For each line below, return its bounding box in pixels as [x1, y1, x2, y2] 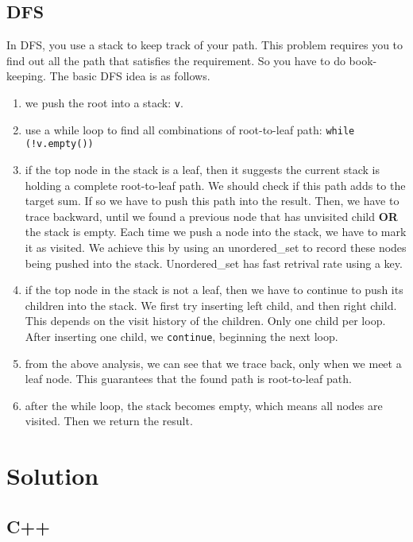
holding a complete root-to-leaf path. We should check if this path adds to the [25, 176, 406, 193]
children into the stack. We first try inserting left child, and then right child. [25, 296, 397, 313]
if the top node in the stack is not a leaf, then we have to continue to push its [25, 281, 403, 298]
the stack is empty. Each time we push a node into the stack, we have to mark [25, 223, 407, 240]
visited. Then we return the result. [25, 412, 193, 429]
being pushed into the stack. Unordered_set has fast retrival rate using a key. [25, 254, 403, 271]
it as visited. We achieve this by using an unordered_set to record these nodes [25, 238, 407, 255]
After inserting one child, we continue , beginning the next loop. [25, 327, 338, 344]
